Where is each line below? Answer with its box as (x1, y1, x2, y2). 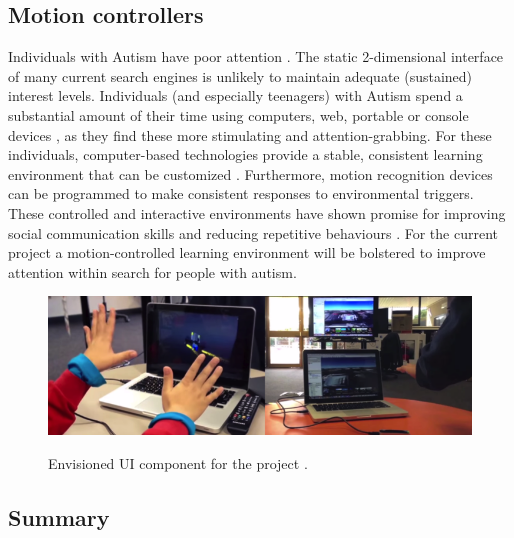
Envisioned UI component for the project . (48, 452, 308, 473)
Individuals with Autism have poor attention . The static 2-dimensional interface (8, 46, 504, 67)
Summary (8, 501, 110, 532)
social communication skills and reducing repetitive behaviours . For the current (8, 222, 498, 243)
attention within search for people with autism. (8, 261, 297, 282)
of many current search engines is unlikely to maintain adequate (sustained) (8, 65, 473, 86)
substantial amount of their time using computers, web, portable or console (8, 104, 469, 125)
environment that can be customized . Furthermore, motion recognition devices (8, 163, 493, 184)
